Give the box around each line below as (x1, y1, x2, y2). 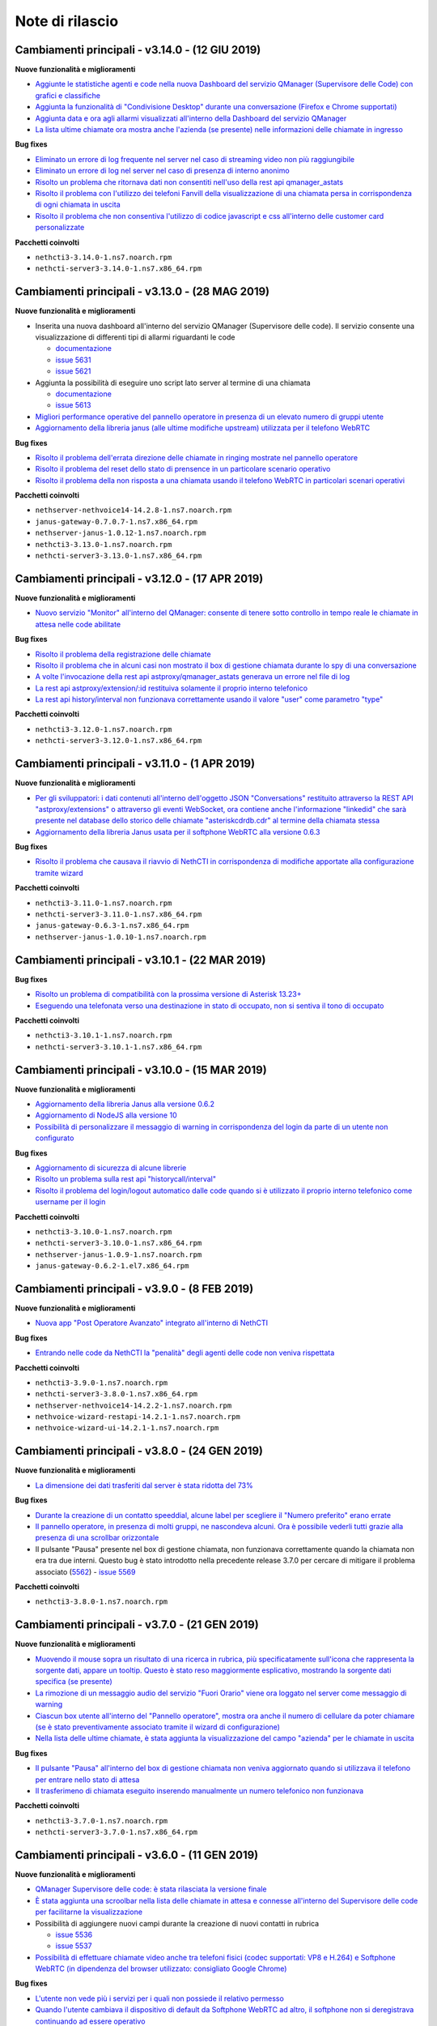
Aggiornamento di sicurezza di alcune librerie (35, 1163, 187, 1173)
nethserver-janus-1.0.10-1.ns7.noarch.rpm (35, 932, 206, 942)
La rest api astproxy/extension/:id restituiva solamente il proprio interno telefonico (35, 683, 308, 693)
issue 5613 (55, 400, 91, 410)
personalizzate (35, 223, 85, 233)
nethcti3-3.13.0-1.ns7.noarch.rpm (35, 540, 172, 549)
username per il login (35, 1197, 106, 1207)
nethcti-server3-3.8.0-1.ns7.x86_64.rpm (35, 1390, 198, 1399)
